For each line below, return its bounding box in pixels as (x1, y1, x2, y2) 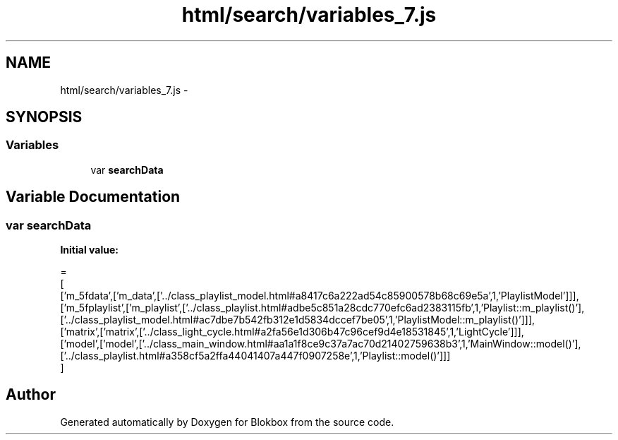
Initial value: (60, 244, 119, 256)
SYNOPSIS (6, 108, 83, 126)
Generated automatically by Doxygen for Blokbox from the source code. (60, 415, 394, 428)
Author (6, 386, 56, 404)
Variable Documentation (6, 188, 181, 206)
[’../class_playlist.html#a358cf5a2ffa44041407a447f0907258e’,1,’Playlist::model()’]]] (60, 350, 451, 362)
